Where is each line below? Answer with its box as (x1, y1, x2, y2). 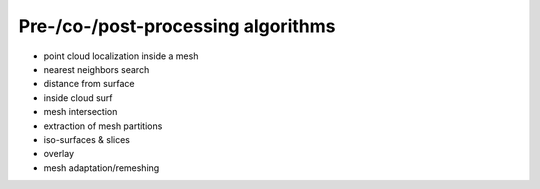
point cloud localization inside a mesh (43, 50, 199, 62)
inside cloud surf (43, 91, 114, 104)
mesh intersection (43, 106, 118, 118)
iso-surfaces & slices (43, 133, 130, 145)
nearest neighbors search (43, 63, 150, 75)
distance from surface (43, 78, 135, 90)
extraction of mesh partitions (43, 120, 163, 132)
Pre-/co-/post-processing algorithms (18, 15, 336, 37)
